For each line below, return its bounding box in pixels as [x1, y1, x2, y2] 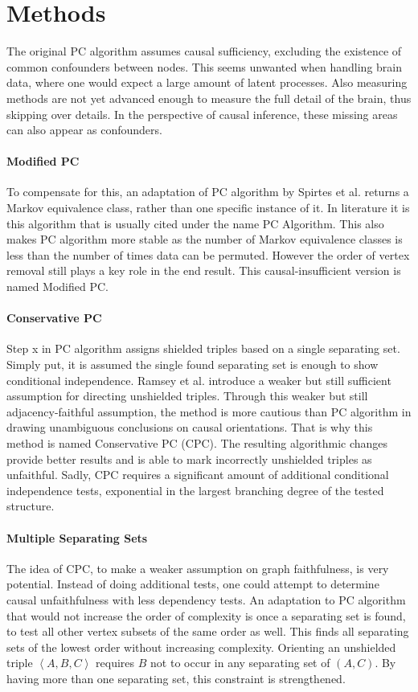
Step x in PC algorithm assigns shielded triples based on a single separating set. [6, 340, 400, 357]
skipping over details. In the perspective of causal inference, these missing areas [6, 105, 398, 122]
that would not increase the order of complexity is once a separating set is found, [6, 607, 406, 624]
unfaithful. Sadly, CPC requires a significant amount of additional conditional [6, 466, 389, 483]
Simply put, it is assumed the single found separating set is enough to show [6, 356, 379, 373]
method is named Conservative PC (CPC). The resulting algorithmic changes [6, 435, 388, 451]
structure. [6, 498, 55, 514]
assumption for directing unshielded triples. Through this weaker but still [6, 387, 368, 404]
